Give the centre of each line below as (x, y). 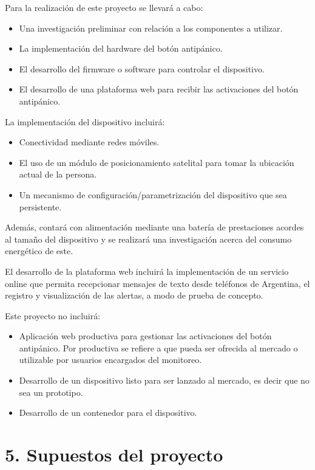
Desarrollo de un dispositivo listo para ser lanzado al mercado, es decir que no (164, 380)
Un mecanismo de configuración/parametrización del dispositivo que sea (153, 194)
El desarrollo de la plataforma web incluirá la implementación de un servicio (147, 271)
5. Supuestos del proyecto (114, 454)
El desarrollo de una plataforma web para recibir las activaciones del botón (159, 89)
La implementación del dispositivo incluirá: (85, 121)
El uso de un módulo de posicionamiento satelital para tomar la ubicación (157, 162)
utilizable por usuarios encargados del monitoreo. (110, 360)
